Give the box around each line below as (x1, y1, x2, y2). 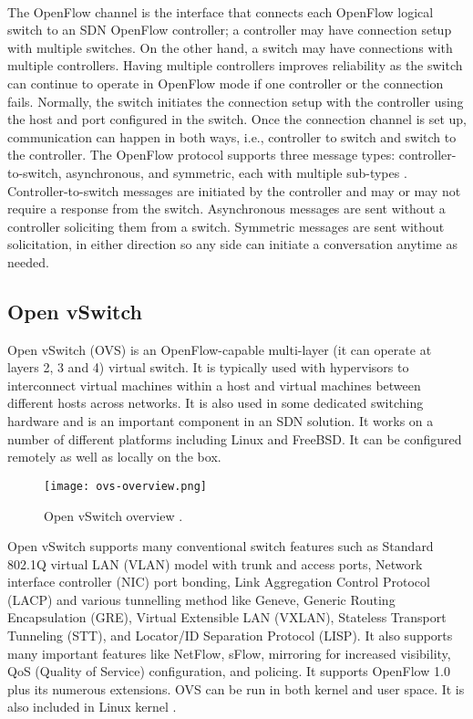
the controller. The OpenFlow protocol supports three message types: (7, 145, 396, 164)
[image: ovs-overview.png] (44, 479, 207, 493)
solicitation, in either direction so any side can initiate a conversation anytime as (7, 234, 458, 254)
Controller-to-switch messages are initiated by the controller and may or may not (7, 181, 461, 200)
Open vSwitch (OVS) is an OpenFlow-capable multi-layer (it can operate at (7, 339, 432, 359)
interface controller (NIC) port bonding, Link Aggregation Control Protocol (7, 572, 430, 591)
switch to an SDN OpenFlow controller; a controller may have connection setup (7, 20, 452, 39)
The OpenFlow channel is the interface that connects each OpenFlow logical (7, 2, 434, 21)
